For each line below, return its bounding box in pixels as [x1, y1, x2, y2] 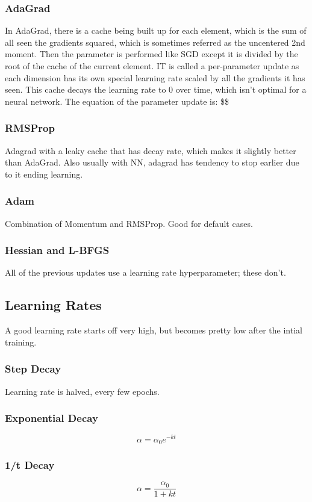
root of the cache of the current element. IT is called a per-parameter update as [5, 60, 299, 72]
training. [5, 335, 37, 348]
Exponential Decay [5, 411, 98, 426]
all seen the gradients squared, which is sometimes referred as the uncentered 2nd [5, 36, 305, 48]
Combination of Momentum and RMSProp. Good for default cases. [5, 217, 253, 229]
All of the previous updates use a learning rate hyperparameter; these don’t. [5, 266, 286, 279]
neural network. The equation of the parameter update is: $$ [5, 95, 229, 107]
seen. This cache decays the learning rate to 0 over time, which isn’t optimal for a [5, 83, 307, 96]
